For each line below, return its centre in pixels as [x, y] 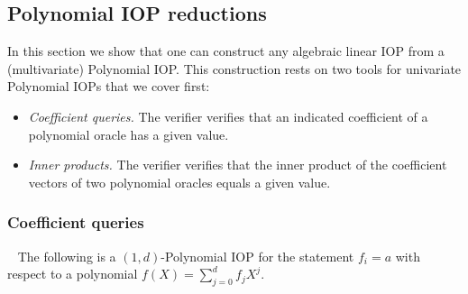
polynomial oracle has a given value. [128, 134]
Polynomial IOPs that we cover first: [109, 86]
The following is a [67, 256]
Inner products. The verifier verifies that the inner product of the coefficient [238, 165]
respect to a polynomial [73, 274]
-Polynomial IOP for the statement [257, 256]
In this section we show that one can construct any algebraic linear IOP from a [226, 51]
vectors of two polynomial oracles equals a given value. [179, 182]
